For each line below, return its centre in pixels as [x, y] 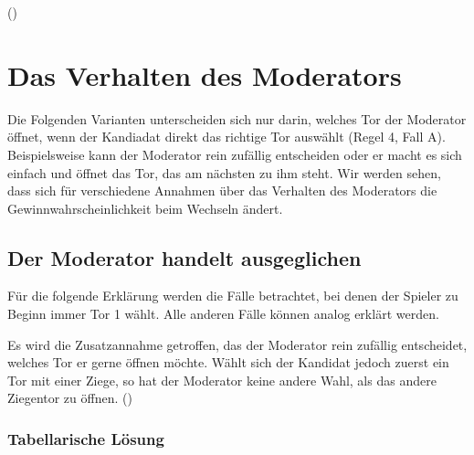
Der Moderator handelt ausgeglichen [184, 257]
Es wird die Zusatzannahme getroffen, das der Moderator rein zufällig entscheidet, [237, 344]
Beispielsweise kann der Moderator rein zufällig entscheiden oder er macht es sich [235, 154]
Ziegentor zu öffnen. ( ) [70, 398]
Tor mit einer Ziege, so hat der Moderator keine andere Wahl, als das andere [222, 380]
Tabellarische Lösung [86, 438]
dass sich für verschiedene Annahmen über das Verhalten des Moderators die [222, 190]
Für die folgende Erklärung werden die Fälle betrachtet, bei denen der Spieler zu [233, 296]
